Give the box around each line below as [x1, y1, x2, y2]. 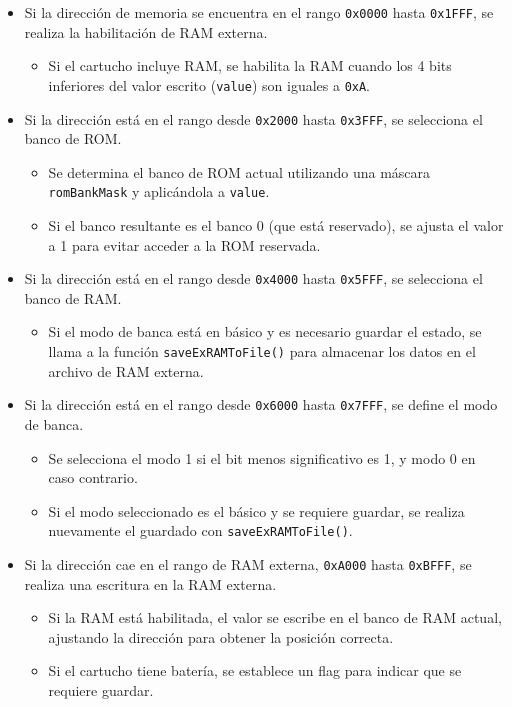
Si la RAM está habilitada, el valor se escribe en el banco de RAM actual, [48, 607, 502, 628]
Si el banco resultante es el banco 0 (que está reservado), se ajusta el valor [48, 215, 504, 235]
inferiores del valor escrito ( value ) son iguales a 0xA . [48, 74, 371, 95]
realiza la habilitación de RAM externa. [24, 21, 268, 42]
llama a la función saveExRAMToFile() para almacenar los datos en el [48, 341, 476, 362]
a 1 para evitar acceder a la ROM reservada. [48, 234, 321, 255]
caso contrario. [48, 467, 138, 488]
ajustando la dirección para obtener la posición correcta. [48, 626, 394, 647]
